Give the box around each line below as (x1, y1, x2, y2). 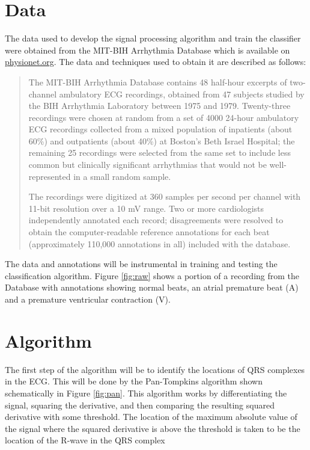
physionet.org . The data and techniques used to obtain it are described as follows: (5, 55, 306, 68)
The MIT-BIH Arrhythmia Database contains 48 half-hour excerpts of (28, 75, 287, 88)
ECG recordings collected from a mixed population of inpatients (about (28, 123, 293, 135)
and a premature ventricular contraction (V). (5, 293, 171, 305)
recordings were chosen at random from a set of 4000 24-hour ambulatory (28, 111, 299, 123)
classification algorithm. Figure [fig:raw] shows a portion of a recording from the (5, 269, 300, 282)
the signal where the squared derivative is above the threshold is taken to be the (5, 422, 300, 434)
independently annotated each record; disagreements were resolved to (28, 214, 284, 226)
